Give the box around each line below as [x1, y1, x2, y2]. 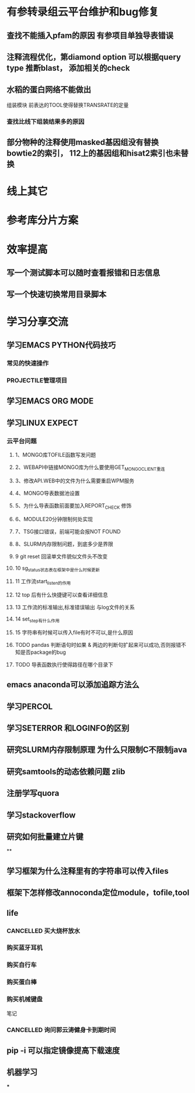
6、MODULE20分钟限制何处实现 [15, 515, 93, 522]
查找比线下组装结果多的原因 [6, 118, 85, 126]
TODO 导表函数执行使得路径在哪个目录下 [15, 661, 113, 668]
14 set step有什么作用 [15, 615, 60, 623]
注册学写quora [6, 788, 60, 798]
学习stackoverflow [6, 810, 76, 820]
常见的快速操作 [6, 359, 49, 367]
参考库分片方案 [6, 214, 79, 227]
